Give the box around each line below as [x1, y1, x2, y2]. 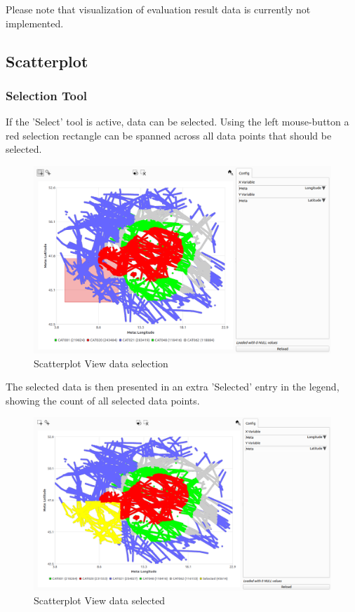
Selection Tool [6, 86, 88, 104]
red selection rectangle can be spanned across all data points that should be [6, 128, 332, 142]
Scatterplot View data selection [34, 355, 168, 370]
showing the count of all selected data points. [6, 393, 200, 407]
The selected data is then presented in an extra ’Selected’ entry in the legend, [6, 379, 340, 394]
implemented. [6, 15, 64, 30]
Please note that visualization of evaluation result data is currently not [6, 2, 311, 16]
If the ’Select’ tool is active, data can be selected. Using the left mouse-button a [6, 114, 349, 129]
